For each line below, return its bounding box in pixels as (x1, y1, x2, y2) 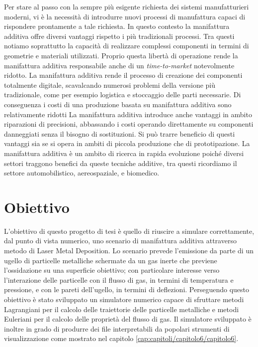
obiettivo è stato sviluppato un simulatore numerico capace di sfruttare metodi (4, 294, 244, 304)
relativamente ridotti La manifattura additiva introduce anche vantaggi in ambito (4, 109, 252, 119)
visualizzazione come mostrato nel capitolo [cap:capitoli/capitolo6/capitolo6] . (4, 333, 239, 344)
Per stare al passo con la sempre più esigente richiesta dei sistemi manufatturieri (4, 1, 249, 11)
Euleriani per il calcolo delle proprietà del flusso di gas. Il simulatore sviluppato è (4, 314, 252, 324)
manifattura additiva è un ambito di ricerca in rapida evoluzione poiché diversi (4, 148, 244, 158)
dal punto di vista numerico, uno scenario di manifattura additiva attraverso (4, 235, 237, 246)
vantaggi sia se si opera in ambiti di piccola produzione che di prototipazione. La (4, 138, 250, 149)
